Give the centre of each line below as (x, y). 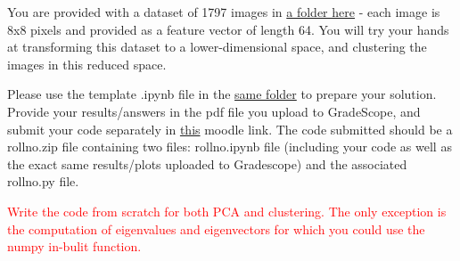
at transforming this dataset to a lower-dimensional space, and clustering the (217, 47)
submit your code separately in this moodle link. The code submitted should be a (230, 129)
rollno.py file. (43, 181)
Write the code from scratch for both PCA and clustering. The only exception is (227, 211)
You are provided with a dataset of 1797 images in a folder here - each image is (224, 12)
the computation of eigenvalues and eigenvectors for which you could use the (216, 228)
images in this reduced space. (87, 64)
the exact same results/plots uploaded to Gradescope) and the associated (207, 163)
